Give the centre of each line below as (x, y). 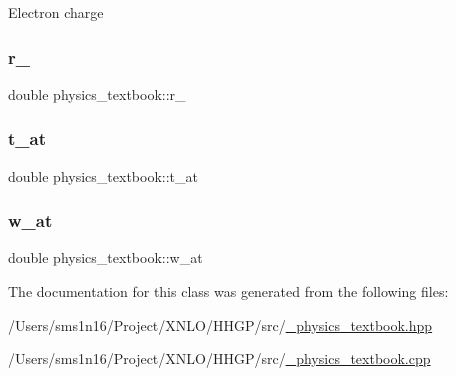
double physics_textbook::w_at (105, 257)
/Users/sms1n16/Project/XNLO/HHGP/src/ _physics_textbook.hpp (220, 324)
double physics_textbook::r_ (97, 93)
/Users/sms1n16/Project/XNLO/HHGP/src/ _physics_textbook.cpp (219, 358)
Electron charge (56, 12)
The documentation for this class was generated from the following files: (228, 291)
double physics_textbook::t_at (103, 175)
